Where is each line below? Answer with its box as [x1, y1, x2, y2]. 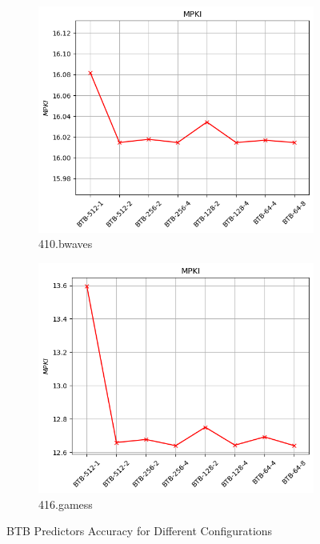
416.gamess [38, 495, 93, 512]
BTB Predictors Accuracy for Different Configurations [6, 522, 273, 539]
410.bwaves [38, 235, 93, 252]
